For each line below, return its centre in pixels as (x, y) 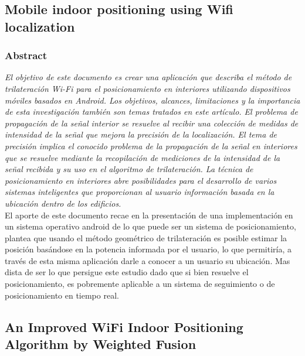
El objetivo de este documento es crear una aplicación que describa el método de (148, 77)
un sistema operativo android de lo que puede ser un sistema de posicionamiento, (150, 226)
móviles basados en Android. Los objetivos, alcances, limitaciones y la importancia (152, 100)
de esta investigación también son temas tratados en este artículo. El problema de (151, 112)
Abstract (26, 55)
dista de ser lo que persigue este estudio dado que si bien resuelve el (127, 272)
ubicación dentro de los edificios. (63, 203)
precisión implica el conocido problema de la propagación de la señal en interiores (151, 146)
